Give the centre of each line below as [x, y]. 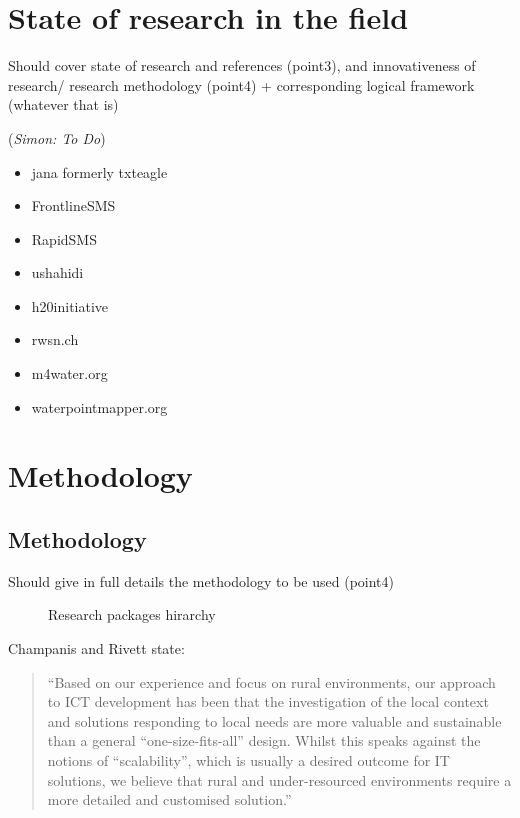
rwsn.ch [55, 339]
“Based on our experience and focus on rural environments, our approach [271, 681]
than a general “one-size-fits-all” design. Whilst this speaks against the [264, 740]
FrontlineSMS [73, 205]
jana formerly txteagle [99, 171]
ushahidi [57, 272]
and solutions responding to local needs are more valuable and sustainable [274, 720]
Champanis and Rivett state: [96, 648]
